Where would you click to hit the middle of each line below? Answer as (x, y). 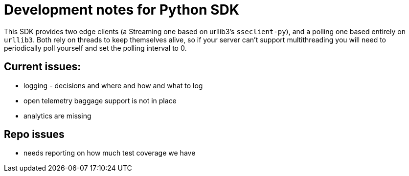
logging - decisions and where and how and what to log (113, 85)
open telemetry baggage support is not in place (100, 100)
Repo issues (34, 135)
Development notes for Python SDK (122, 10)
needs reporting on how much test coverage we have (110, 153)
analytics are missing (57, 116)
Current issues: (43, 67)
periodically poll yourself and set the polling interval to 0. (95, 48)
